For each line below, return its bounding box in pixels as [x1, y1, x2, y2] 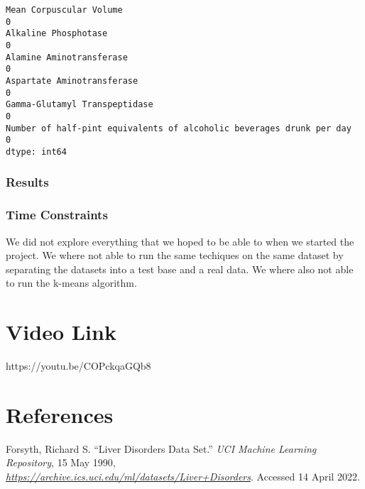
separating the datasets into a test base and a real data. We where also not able [6, 261, 354, 276]
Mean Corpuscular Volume [6, 5, 123, 15]
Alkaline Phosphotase [6, 28, 108, 39]
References [6, 400, 114, 429]
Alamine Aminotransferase [6, 52, 128, 62]
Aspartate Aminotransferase [6, 75, 138, 86]
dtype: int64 [6, 146, 67, 157]
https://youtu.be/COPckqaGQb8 [6, 358, 151, 373]
